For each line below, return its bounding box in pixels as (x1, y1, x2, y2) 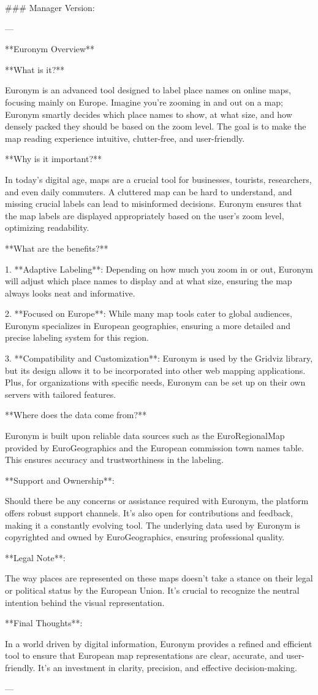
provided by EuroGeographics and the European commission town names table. (5, 441, 304, 454)
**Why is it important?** (5, 152, 102, 165)
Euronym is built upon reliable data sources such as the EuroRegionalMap (5, 429, 285, 442)
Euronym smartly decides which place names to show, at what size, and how (5, 107, 292, 120)
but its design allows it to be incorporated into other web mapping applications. (5, 363, 306, 376)
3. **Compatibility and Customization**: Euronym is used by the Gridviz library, (5, 352, 313, 365)
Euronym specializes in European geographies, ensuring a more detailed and (5, 319, 291, 332)
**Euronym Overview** (5, 42, 95, 55)
